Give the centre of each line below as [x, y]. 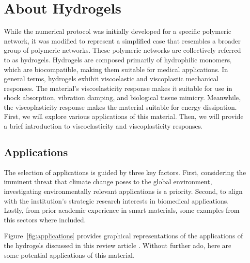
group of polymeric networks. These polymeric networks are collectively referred [123, 50]
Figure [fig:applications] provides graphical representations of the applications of [124, 236]
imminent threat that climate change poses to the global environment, [108, 182]
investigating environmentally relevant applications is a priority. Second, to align [123, 191]
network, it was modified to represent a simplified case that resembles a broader [122, 40]
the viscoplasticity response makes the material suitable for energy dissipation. [120, 107]
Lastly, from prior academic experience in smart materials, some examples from [122, 210]
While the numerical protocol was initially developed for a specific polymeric [118, 31]
